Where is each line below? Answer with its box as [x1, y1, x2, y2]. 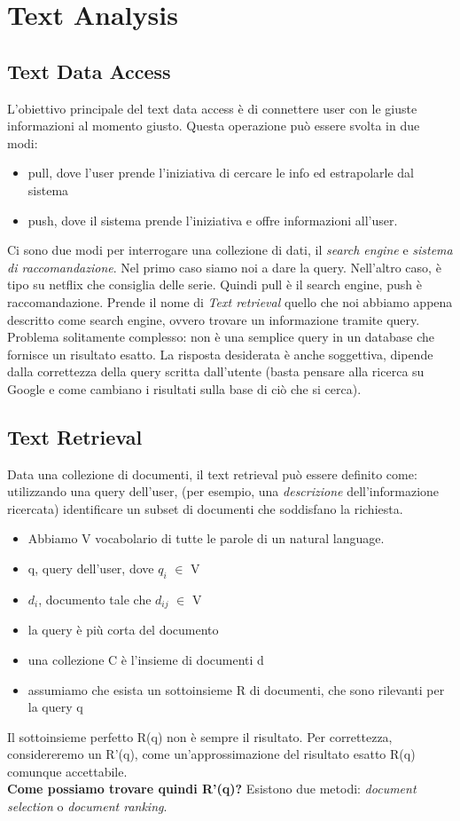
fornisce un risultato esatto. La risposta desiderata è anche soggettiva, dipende [7, 344, 433, 363]
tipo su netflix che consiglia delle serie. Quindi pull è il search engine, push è [7, 275, 422, 294]
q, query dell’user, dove [27, 559, 154, 578]
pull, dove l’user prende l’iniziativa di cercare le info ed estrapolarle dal [27, 163, 414, 182]
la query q [27, 698, 83, 716]
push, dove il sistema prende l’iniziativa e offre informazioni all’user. [27, 210, 398, 229]
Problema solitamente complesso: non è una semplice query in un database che [7, 328, 435, 346]
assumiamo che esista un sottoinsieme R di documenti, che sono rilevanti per [27, 680, 445, 699]
